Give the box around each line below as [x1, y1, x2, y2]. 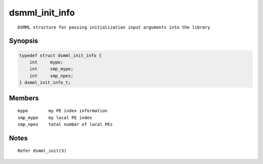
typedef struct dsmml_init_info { [19, 52, 102, 58]
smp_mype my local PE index [18, 115, 93, 120]
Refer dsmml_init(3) [18, 148, 67, 154]
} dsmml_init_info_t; [19, 80, 71, 85]
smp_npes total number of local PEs [18, 121, 113, 127]
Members [9, 94, 39, 102]
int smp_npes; [29, 73, 74, 79]
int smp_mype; [29, 66, 74, 72]
